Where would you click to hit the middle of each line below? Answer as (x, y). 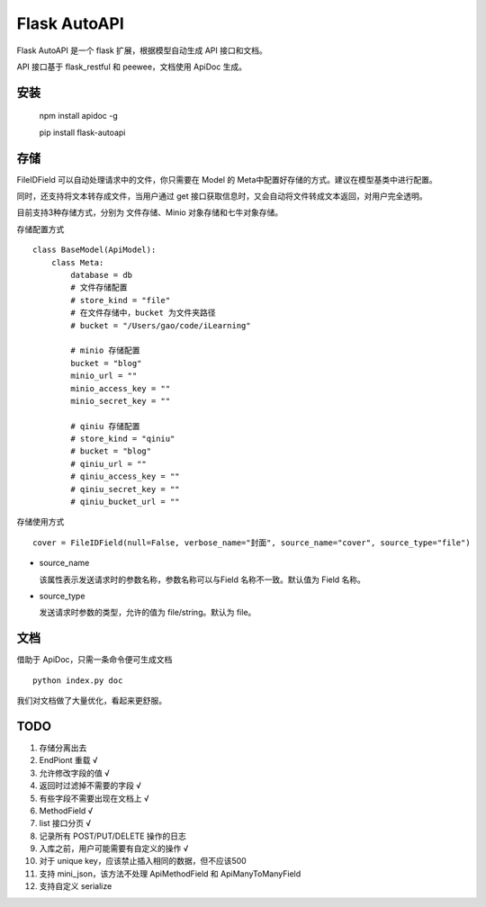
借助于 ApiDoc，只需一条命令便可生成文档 (94, 660)
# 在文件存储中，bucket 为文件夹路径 (143, 313)
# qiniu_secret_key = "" (125, 489)
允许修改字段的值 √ (74, 773)
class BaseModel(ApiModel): (94, 250)
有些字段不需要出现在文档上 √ (94, 798)
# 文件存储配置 (99, 287)
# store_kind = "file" (121, 300)
